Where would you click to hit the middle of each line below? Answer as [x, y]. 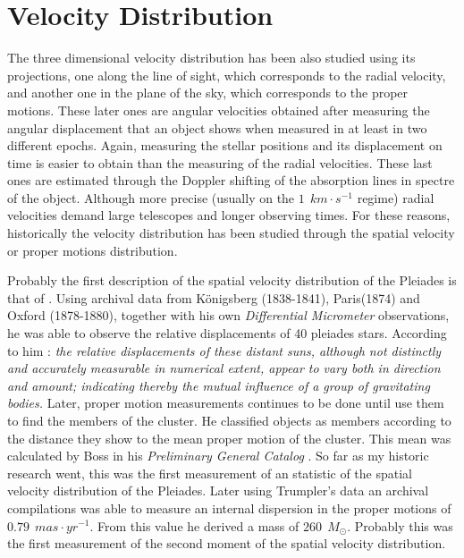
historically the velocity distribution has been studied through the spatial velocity [231, 233]
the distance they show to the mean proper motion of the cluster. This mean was [229, 438]
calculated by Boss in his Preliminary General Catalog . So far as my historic [218, 456]
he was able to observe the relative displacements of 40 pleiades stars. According [227, 333]
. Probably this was [400, 525]
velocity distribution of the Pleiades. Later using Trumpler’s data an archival [218, 490]
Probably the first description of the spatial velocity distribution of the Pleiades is [232, 280]
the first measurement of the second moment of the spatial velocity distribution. [227, 543]
